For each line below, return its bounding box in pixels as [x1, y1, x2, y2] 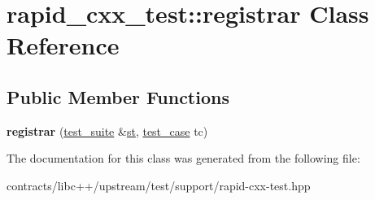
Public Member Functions [7, 84, 229, 109]
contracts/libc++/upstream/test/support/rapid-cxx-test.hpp [7, 176, 311, 193]
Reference [7, 28, 120, 62]
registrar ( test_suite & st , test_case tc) [7, 122, 208, 139]
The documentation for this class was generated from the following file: [7, 150, 360, 167]
